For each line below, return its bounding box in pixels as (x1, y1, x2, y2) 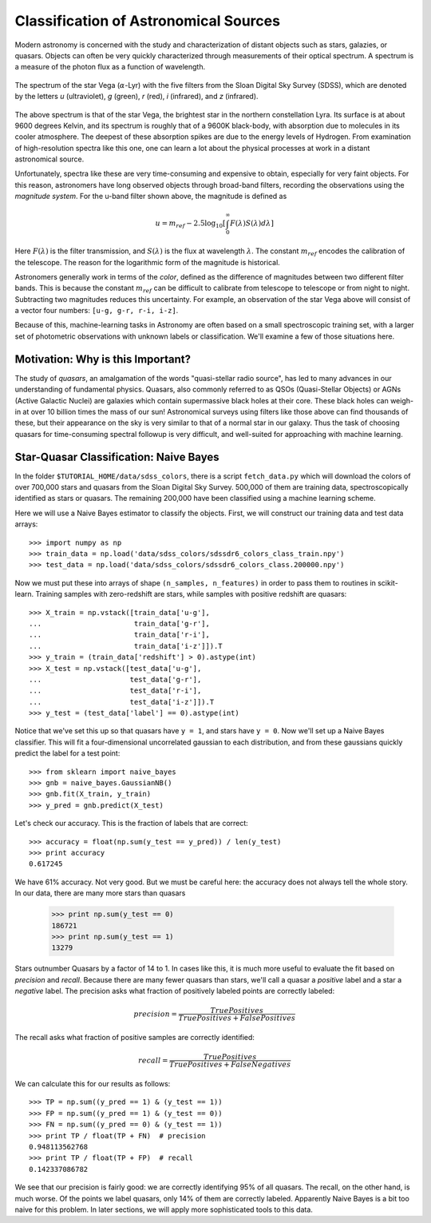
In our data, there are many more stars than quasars (14, 888, 186, 898)
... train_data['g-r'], (29, 619, 211, 628)
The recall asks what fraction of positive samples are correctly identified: (14, 1033, 255, 1042)
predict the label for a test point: (14, 748, 121, 758)
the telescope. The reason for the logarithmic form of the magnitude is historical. (14, 257, 281, 267)
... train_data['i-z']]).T (29, 641, 223, 650)
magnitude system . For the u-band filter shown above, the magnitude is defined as (14, 192, 287, 201)
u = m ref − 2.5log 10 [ (155, 219, 226, 230)
